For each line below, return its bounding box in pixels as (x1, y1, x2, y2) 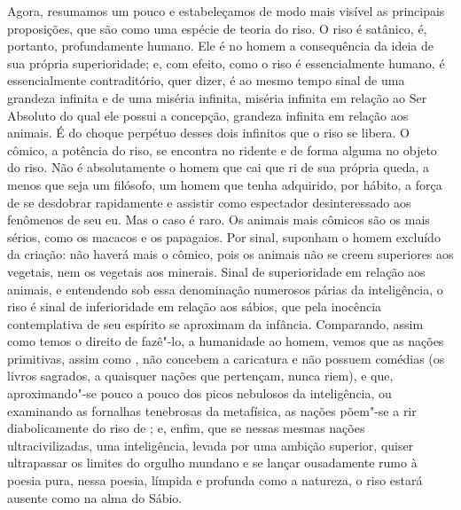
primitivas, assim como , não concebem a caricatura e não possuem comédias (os (7, 349, 445, 367)
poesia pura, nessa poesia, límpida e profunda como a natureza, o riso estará (7, 471, 423, 490)
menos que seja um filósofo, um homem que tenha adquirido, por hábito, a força (7, 175, 442, 193)
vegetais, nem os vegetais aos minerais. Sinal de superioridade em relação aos (7, 262, 426, 280)
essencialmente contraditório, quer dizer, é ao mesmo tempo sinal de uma (7, 71, 405, 90)
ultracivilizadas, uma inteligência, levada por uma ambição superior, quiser (7, 435, 414, 454)
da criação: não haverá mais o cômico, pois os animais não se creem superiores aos (7, 245, 454, 263)
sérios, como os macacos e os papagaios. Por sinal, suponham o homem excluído (7, 227, 441, 246)
